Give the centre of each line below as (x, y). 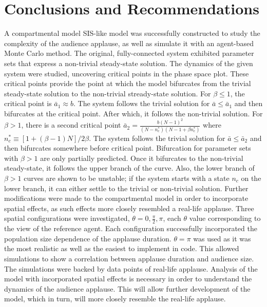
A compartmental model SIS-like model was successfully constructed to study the (132, 33)
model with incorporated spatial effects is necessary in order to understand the (128, 279)
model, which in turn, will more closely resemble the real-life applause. (115, 299)
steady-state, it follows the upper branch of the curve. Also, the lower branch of (129, 168)
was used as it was (222, 238)
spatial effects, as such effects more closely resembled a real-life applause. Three (129, 208)
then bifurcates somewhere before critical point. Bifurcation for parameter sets (128, 148)
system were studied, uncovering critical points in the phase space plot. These (127, 73)
